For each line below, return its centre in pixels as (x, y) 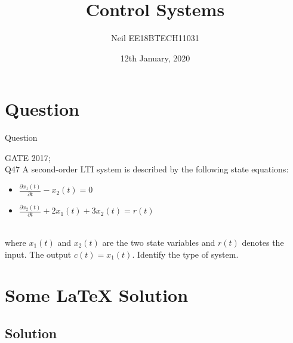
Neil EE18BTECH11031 (155, 38)
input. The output (38, 254)
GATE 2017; (28, 157)
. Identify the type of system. (185, 254)
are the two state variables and (159, 242)
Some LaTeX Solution (97, 295)
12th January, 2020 (155, 58)
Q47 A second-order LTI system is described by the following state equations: (147, 169)
